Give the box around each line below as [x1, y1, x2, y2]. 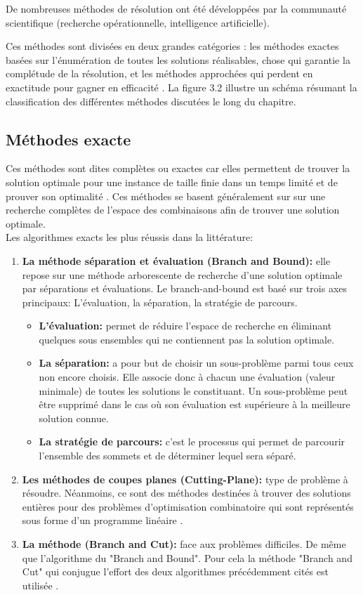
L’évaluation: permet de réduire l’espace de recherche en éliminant [39, 318, 332, 333]
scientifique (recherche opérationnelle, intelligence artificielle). [6, 15, 270, 30]
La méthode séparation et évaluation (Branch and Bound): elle [22, 253, 331, 268]
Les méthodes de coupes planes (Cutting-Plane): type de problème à [22, 471, 348, 486]
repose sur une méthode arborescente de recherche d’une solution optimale [22, 267, 343, 282]
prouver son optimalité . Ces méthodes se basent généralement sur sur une [6, 188, 326, 203]
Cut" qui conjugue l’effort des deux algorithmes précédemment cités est [22, 564, 329, 579]
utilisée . [22, 577, 59, 592]
